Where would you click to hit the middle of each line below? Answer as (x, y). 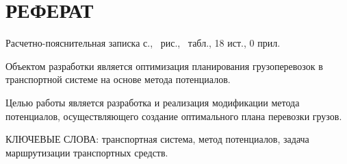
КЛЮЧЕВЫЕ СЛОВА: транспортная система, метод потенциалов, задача (157, 139)
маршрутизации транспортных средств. (87, 152)
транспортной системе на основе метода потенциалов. (118, 79)
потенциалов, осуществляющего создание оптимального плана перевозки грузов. (174, 116)
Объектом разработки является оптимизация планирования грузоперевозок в (164, 66)
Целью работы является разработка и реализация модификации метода (153, 102)
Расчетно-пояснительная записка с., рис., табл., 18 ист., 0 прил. (143, 43)
